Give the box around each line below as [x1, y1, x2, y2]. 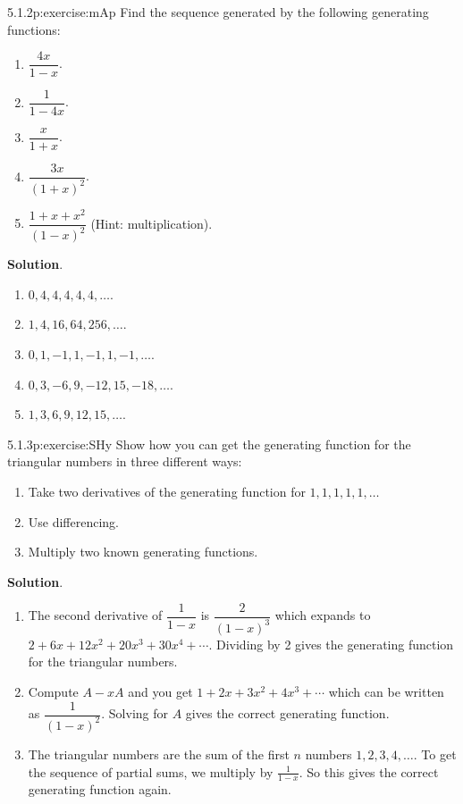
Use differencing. [28, 512, 120, 531]
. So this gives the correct [299, 762, 439, 781]
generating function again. [28, 780, 172, 799]
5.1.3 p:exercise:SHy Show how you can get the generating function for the [7, 434, 411, 453]
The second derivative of [28, 606, 163, 624]
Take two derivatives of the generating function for [28, 482, 306, 501]
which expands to [274, 606, 371, 624]
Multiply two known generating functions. [28, 542, 258, 561]
